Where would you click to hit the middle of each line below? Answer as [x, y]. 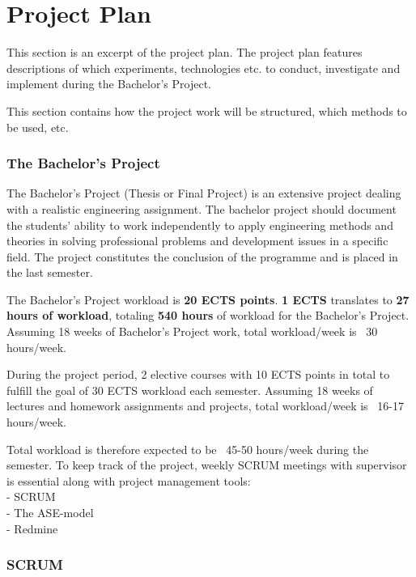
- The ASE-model [50, 512]
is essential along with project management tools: [129, 480]
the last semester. [50, 272]
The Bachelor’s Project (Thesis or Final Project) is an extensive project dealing [204, 193]
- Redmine [32, 528]
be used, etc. [38, 127]
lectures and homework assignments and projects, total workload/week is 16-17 [205, 406]
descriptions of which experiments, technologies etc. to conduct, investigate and [204, 68]
